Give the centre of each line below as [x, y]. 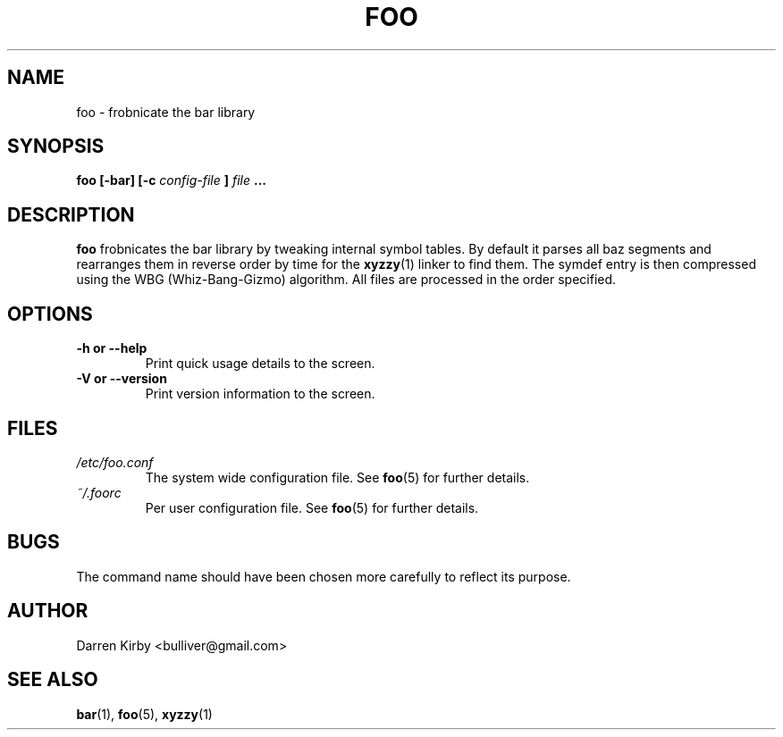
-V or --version [122, 379]
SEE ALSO [53, 680]
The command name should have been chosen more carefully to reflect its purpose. [324, 576]
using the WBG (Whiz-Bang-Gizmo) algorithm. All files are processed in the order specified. [346, 280]
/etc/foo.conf [115, 462]
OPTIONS [50, 314]
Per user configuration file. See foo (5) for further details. [312, 507]
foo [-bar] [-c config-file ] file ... [171, 180]
